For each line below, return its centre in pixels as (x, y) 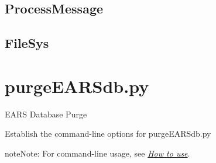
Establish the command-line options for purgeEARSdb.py (108, 133)
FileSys (27, 43)
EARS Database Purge (46, 114)
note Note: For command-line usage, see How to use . (97, 153)
